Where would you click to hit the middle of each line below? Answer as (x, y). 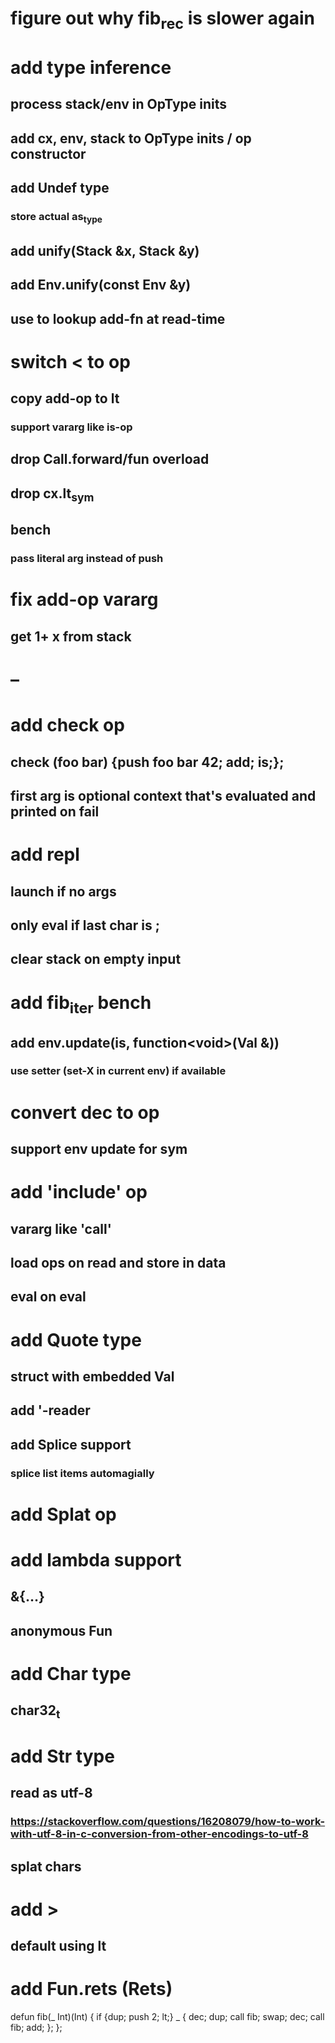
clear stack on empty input (96, 959)
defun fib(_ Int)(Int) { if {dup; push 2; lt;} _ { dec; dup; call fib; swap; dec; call (167, 2017)
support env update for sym (99, 1149)
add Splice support (71, 1444)
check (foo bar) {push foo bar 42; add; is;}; (147, 762)
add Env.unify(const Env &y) (101, 285)
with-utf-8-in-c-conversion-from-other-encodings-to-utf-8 (159, 1834)
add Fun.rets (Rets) (91, 1989)
